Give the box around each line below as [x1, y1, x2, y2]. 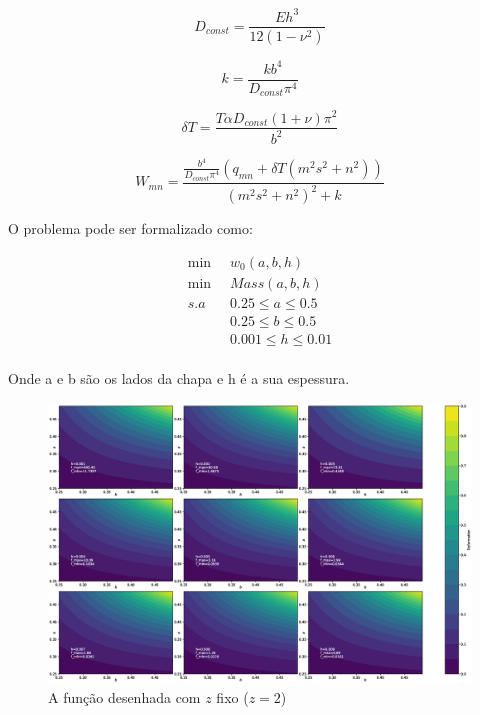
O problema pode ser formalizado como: [8, 218, 253, 239]
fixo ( [216, 686, 249, 707]
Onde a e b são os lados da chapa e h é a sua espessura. [8, 367, 350, 388]
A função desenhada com [48, 686, 201, 707]
